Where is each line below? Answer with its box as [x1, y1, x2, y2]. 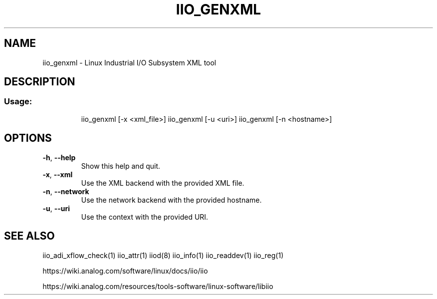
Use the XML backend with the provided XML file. [81, 178, 244, 187]
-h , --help [42, 153, 76, 162]
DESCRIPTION [4, 75, 75, 88]
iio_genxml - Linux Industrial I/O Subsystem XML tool [42, 58, 217, 67]
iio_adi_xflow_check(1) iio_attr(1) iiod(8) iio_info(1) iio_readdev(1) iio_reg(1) [42, 251, 284, 260]
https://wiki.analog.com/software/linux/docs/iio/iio [42, 266, 208, 275]
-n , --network [42, 187, 89, 196]
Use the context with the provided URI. [81, 212, 209, 221]
